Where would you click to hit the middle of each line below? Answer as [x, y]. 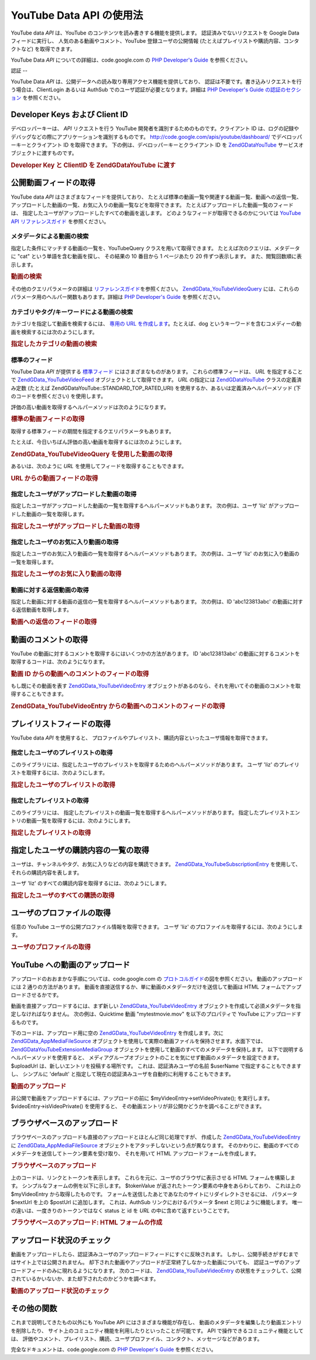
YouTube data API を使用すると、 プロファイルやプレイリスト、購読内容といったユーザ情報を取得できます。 [141, 738]
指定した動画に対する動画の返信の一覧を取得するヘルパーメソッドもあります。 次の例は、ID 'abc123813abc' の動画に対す [157, 602]
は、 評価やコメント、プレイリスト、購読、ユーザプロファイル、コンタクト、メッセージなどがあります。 [137, 1338]
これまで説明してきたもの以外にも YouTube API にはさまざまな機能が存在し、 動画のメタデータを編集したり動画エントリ [156, 1322]
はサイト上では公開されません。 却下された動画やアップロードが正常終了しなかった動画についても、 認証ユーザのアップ [155, 1262]
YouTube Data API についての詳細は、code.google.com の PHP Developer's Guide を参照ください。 [131, 60]
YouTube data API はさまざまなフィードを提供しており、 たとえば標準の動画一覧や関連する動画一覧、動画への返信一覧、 [156, 197]
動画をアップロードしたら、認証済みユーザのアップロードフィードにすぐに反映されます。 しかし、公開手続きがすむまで [155, 1254]
